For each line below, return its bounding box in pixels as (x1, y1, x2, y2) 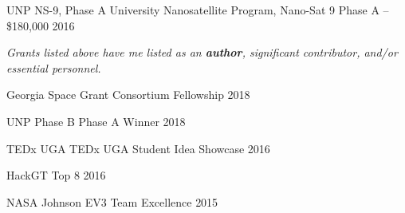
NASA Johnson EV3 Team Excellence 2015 (6, 193, 218, 210)
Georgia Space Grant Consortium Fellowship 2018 (6, 86, 250, 103)
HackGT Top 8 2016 (6, 167, 106, 183)
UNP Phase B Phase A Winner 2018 (6, 112, 186, 129)
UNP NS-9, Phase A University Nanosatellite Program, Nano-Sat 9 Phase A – (6, 2, 389, 18)
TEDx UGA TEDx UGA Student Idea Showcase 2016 (6, 140, 270, 156)
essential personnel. (6, 59, 101, 76)
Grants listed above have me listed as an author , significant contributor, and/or (6, 44, 398, 61)
